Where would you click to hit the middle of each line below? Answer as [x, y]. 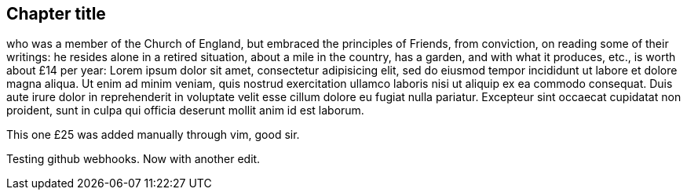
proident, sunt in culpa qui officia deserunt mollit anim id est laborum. [185, 111]
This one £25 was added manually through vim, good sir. [153, 135]
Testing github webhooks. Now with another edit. [133, 159]
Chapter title [56, 14]
